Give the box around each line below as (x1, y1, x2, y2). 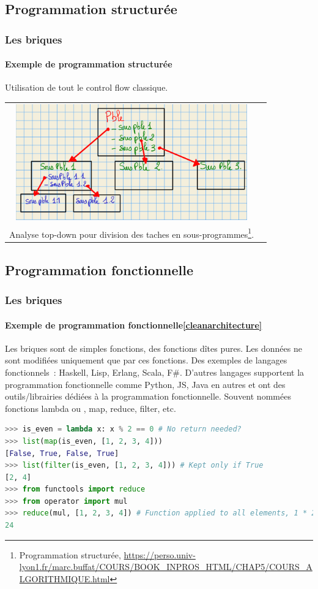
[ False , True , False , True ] (5, 449, 119, 458)
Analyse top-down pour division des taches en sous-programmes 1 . (9, 226, 254, 240)
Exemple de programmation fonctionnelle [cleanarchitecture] (5, 318, 262, 331)
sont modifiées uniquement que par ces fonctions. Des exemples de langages (5, 354, 287, 367)
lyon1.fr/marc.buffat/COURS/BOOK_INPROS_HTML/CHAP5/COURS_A (19, 560, 312, 573)
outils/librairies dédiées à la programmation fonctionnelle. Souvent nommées (5, 390, 291, 403)
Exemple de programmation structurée (5, 58, 172, 70)
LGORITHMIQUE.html (19, 572, 110, 585)
